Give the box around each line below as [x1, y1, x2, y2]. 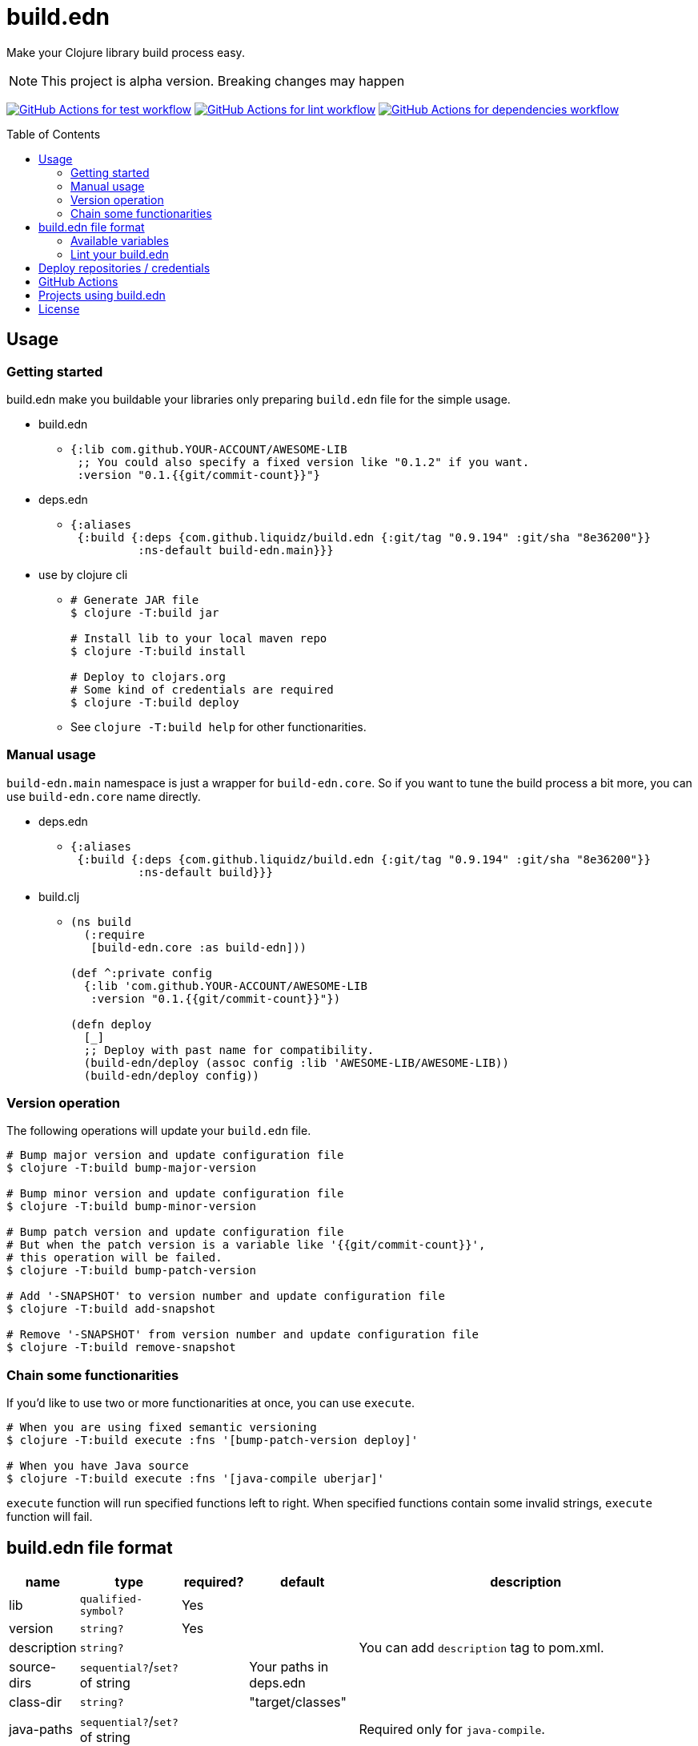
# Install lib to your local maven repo [70, 631, 327, 645]
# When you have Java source [6, 1459, 189, 1473]
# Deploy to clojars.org [70, 670, 226, 683]
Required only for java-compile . [359, 1721, 545, 1738]
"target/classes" [249, 1694, 347, 1711]
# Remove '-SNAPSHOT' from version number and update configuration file [6, 1328, 479, 1342]
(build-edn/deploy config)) [83, 1068, 260, 1082]
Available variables [70, 233, 169, 247]
